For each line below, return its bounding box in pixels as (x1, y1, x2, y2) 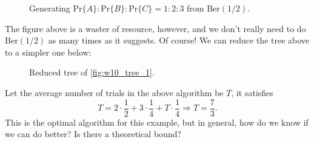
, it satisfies (231, 86, 273, 98)
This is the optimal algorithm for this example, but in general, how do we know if (5, 115, 309, 128)
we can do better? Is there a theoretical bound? (5, 127, 182, 140)
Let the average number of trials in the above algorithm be (5, 86, 224, 98)
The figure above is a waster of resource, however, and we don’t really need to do (5, 22, 306, 34)
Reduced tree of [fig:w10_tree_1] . (29, 66, 155, 79)
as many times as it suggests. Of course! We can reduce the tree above (48, 34, 310, 47)
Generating (29, 2, 70, 14)
